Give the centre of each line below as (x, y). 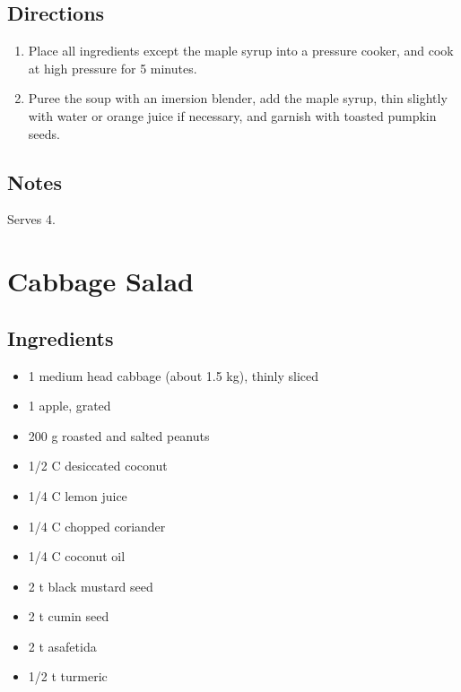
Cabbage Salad (100, 281)
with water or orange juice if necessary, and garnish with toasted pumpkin (232, 115)
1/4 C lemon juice (78, 495)
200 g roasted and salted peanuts (119, 435)
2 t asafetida (62, 646)
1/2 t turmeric (68, 676)
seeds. (44, 133)
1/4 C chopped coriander (97, 526)
